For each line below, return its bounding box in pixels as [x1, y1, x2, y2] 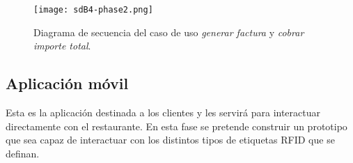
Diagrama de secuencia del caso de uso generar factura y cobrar [33, 24, 304, 39]
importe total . [33, 38, 91, 53]
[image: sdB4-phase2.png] [33, 5, 153, 15]
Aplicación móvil [6, 72, 129, 94]
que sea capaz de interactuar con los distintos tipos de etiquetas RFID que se [6, 132, 335, 147]
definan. [6, 146, 40, 160]
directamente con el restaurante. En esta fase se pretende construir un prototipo [6, 118, 347, 133]
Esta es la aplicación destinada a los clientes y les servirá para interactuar [6, 105, 321, 120]
